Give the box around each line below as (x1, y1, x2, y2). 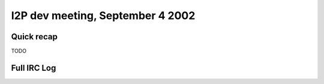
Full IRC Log (11, 63, 56, 73)
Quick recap (11, 32, 58, 42)
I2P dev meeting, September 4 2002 (11, 9, 196, 22)
